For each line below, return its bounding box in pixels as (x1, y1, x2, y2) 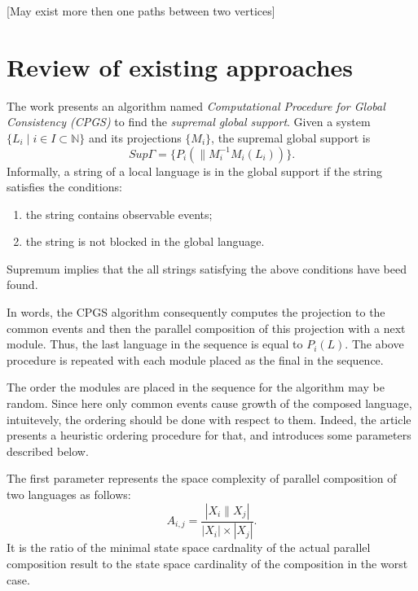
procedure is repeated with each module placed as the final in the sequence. (7, 351, 384, 368)
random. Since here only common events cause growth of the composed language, (7, 395, 412, 412)
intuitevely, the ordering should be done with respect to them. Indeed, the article (7, 410, 411, 427)
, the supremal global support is (211, 129, 371, 146)
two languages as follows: (7, 486, 131, 502)
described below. (7, 442, 89, 459)
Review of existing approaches (7, 50, 354, 83)
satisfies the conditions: (7, 178, 122, 195)
